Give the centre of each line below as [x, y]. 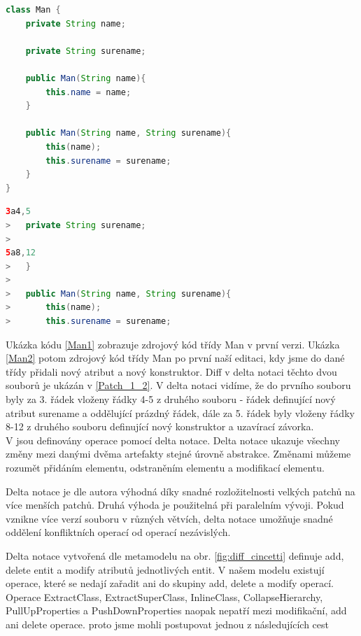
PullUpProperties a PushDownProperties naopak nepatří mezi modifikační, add [176, 610]
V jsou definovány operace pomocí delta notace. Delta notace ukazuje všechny [173, 440]
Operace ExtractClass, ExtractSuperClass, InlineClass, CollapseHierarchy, [164, 596]
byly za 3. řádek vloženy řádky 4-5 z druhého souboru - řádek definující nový [171, 399]
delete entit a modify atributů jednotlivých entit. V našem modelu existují [165, 569]
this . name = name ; [89, 92]
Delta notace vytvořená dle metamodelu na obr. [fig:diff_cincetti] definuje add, [175, 555]
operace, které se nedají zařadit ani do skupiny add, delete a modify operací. [170, 583]
